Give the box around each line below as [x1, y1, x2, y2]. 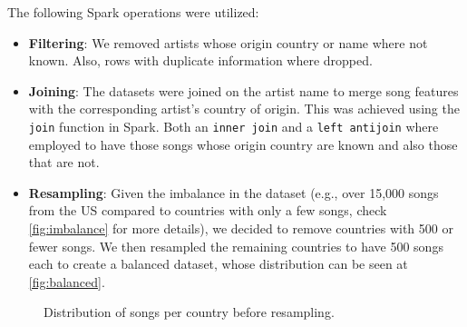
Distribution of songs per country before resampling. [44, 302, 335, 322]
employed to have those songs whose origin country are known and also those [28, 134, 458, 154]
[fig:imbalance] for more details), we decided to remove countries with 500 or [28, 219, 453, 237]
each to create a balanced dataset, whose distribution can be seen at [28, 254, 408, 273]
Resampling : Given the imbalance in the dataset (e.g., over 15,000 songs [28, 183, 439, 202]
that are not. [28, 153, 100, 172]
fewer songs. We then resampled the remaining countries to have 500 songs [28, 236, 443, 255]
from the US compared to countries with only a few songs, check [28, 201, 387, 220]
